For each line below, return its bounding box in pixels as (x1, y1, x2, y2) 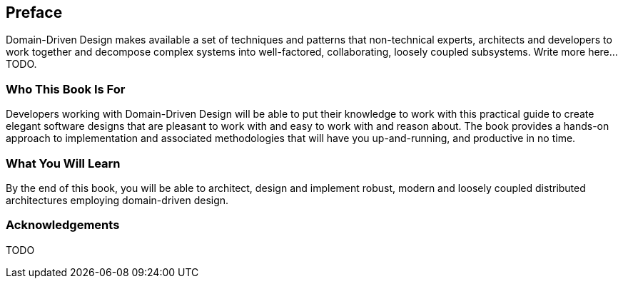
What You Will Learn (6, 156, 121, 171)
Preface (6, 4, 63, 21)
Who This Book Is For (6, 81, 126, 96)
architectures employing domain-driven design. (6, 193, 229, 206)
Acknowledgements (6, 218, 120, 233)
